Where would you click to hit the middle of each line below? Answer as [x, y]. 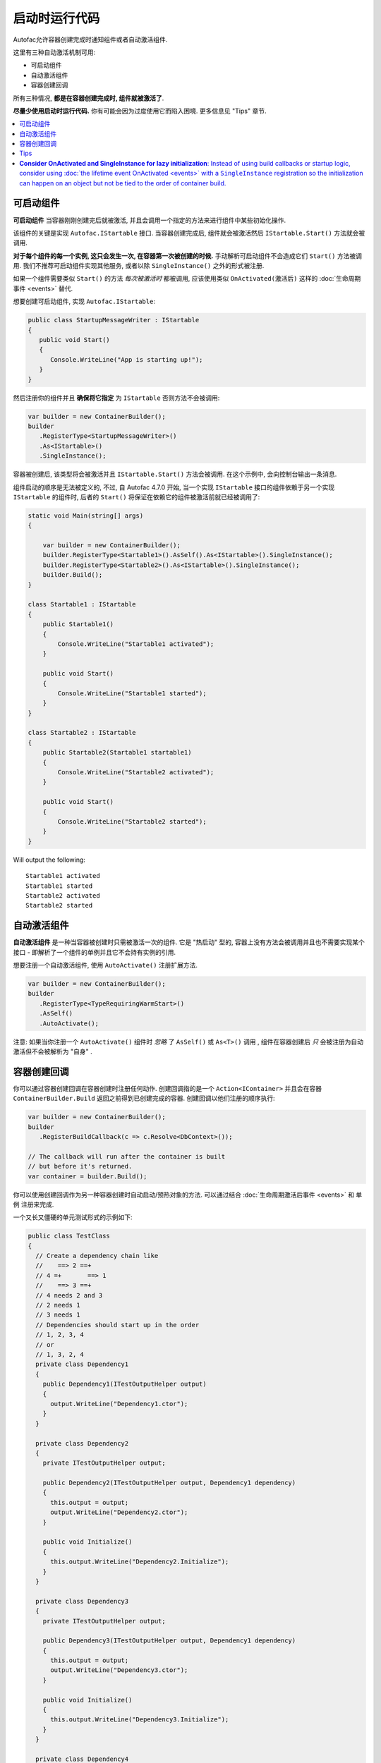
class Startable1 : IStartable [82, 604]
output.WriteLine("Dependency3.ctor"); [119, 1670]
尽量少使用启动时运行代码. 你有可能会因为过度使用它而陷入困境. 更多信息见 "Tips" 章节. [140, 111]
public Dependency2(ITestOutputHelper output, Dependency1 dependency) [169, 1483]
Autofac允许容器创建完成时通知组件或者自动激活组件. [90, 39]
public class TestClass [69, 1236]
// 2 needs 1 [58, 1305]
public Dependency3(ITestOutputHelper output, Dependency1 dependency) [169, 1641]
